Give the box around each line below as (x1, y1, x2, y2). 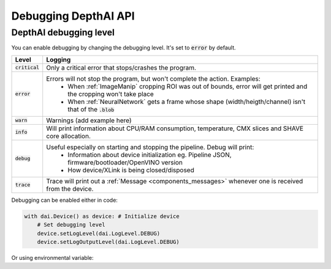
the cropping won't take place (67, 89, 154, 98)
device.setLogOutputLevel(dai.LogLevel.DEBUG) (37, 238, 180, 245)
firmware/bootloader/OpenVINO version (67, 158, 183, 166)
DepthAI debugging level (11, 27, 115, 38)
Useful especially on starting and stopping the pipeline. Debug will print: (46, 142, 254, 151)
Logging (46, 55, 71, 64)
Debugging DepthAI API (11, 9, 135, 23)
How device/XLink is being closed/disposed (67, 166, 194, 174)
